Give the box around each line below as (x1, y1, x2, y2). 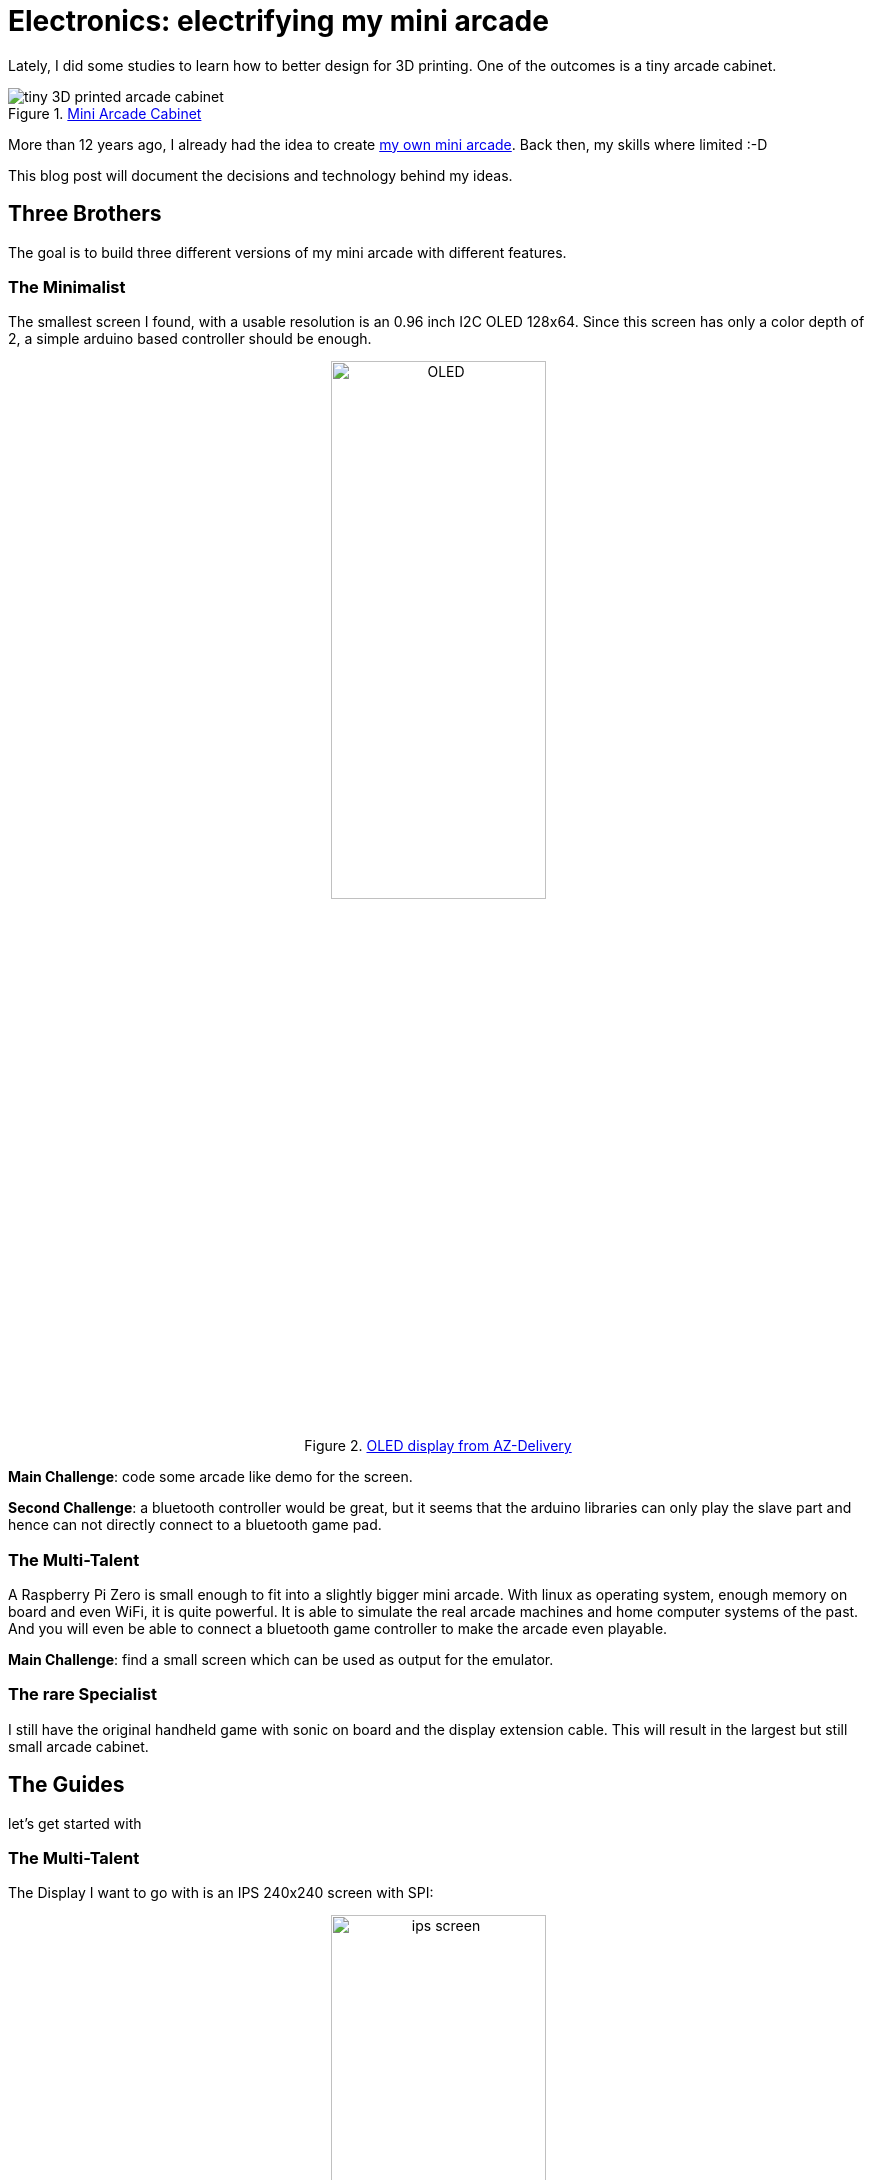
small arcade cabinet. (8, 1737, 149, 1755)
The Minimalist (8, 276, 126, 297)
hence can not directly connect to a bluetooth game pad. (8, 1516, 382, 1534)
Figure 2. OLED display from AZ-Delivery (304, 1437, 572, 1455)
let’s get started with (8, 1814, 142, 1832)
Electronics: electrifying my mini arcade (8, 4, 549, 38)
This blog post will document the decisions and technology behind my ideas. (8, 166, 513, 184)
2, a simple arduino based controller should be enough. (8, 330, 372, 348)
